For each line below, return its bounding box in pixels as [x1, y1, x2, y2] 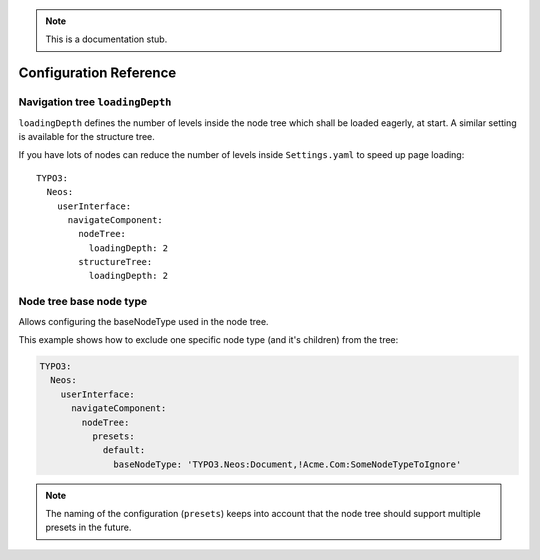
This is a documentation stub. [45, 33, 168, 45]
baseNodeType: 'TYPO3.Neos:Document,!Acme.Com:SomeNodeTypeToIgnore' [113, 458, 462, 470]
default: [102, 445, 146, 456]
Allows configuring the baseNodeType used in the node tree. [18, 315, 269, 327]
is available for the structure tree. [18, 130, 155, 142]
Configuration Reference [18, 65, 177, 82]
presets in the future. [45, 521, 132, 534]
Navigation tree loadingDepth [18, 95, 172, 109]
